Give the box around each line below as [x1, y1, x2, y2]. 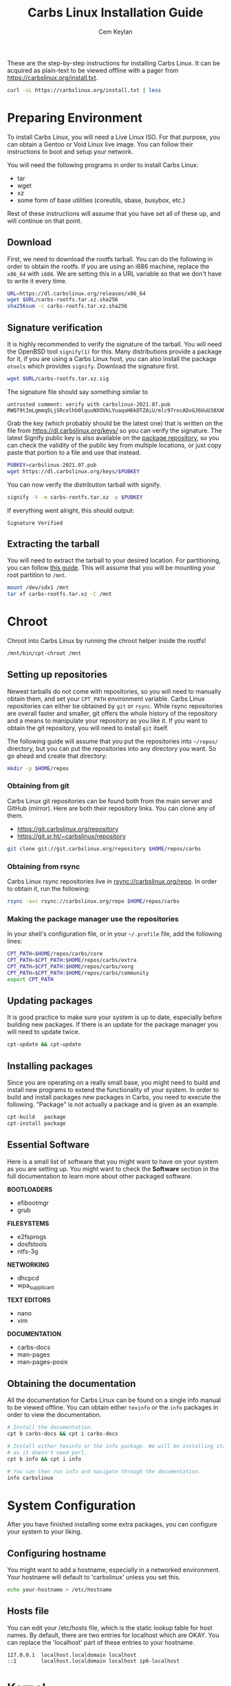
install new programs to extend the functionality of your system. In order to [7, 1086, 219, 1094]
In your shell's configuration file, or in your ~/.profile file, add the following [7, 930, 222, 938]
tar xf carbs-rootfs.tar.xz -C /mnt [7, 591, 112, 598]
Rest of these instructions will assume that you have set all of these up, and [7, 209, 221, 217]
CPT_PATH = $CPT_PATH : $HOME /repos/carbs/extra [7, 957, 137, 964]
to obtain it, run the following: [7, 885, 91, 893]
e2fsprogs [16, 1232, 47, 1240]
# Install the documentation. [7, 1424, 94, 1431]
